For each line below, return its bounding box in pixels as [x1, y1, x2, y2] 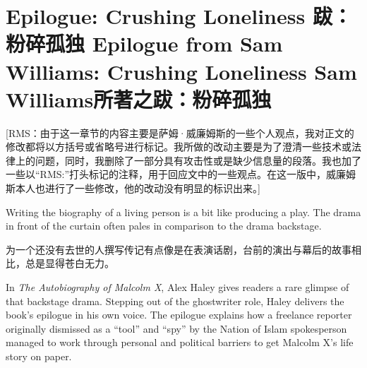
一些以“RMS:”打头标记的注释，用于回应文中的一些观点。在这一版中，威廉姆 [6, 167, 356, 182]
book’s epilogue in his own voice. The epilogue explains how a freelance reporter [6, 307, 352, 322]
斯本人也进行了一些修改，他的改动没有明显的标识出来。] [6, 181, 260, 196]
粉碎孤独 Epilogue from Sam [6, 29, 283, 58]
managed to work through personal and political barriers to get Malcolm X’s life [6, 335, 354, 350]
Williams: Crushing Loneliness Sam [6, 57, 357, 85]
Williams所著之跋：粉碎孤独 [6, 84, 272, 113]
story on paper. [6, 349, 72, 363]
